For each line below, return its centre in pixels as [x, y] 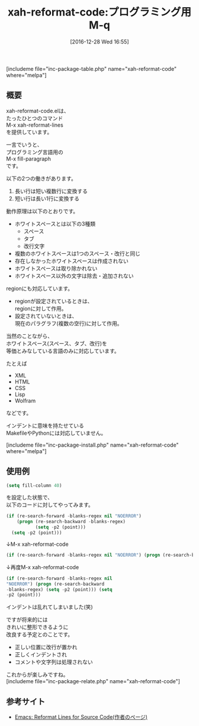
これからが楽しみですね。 [37, 675]
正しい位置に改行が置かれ [46, 647]
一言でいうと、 [24, 144]
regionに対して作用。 [41, 308]
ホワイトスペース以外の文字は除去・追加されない [74, 276]
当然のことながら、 [30, 336]
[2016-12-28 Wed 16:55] [99, 42]
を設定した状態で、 [30, 498]
